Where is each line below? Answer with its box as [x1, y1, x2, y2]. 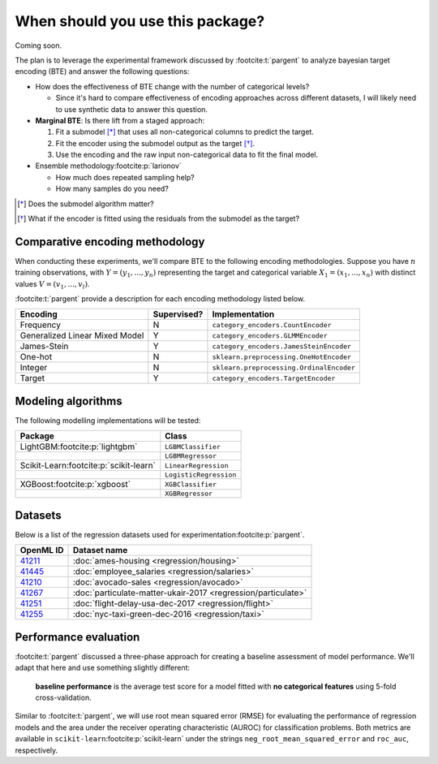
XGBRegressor [165, 490, 213, 499]
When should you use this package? [15, 12, 265, 30]
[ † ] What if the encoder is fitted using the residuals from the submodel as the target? [17, 214, 300, 223]
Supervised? [152, 309, 204, 320]
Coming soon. [15, 41, 62, 50]
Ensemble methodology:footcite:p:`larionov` [35, 161, 182, 170]
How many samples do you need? [55, 183, 170, 194]
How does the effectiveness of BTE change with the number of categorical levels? [35, 81, 310, 91]
